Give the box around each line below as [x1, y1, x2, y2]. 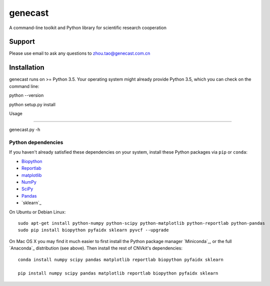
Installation [9, 63, 44, 72]
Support [9, 38, 35, 46]
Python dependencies [9, 139, 64, 146]
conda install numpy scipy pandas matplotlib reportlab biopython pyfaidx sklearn [18, 257, 224, 262]
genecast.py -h [9, 126, 40, 133]
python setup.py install [9, 101, 56, 107]
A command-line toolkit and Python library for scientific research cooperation [9, 25, 167, 31]
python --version [9, 92, 44, 98]
